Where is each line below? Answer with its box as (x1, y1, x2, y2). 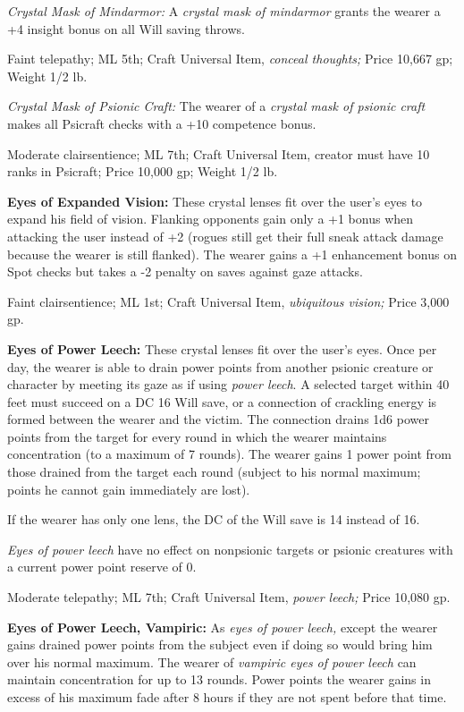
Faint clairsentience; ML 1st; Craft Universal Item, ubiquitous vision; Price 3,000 (7, 292, 450, 310)
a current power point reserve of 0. (7, 557, 197, 576)
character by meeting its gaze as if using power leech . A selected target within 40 (7, 375, 450, 394)
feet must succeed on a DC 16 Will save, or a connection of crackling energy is (7, 392, 437, 411)
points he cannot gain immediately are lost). (7, 479, 250, 498)
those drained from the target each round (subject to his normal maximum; (7, 462, 421, 481)
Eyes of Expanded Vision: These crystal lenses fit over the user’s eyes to (7, 191, 423, 210)
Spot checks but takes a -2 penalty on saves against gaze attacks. (7, 262, 363, 281)
